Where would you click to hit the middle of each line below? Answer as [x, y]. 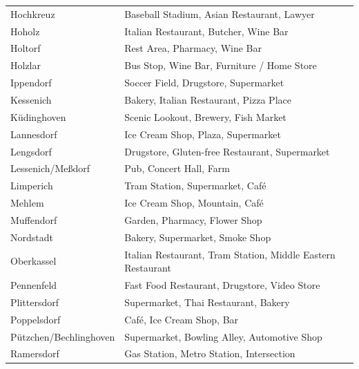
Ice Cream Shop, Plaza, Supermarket [203, 134]
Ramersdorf [35, 353]
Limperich [32, 186]
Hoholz [25, 31]
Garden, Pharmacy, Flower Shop [193, 219]
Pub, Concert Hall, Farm [177, 168]
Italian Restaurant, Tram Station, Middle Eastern [230, 254]
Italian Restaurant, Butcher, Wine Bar [206, 31]
